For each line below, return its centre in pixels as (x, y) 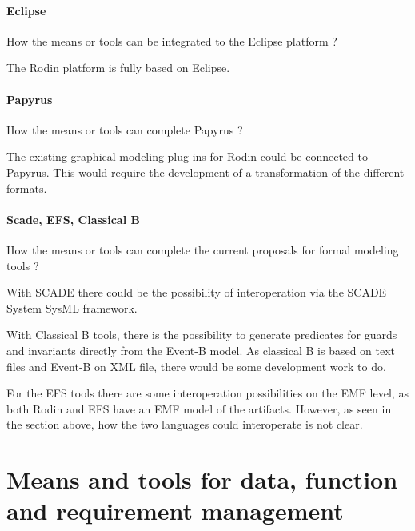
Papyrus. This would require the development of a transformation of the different (206, 172)
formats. (27, 188)
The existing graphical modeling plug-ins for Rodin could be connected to (187, 156)
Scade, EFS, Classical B (73, 219)
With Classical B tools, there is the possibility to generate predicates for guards (202, 335)
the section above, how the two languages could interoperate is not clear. (185, 424)
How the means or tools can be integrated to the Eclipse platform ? (172, 40)
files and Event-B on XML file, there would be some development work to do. (196, 366)
